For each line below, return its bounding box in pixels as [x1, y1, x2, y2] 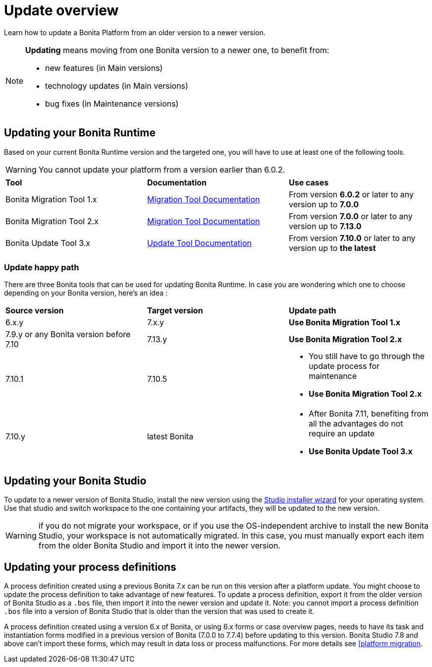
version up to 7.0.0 [288, 199, 359, 209]
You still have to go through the [308, 351, 425, 362]
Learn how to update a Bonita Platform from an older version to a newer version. [4, 28, 266, 37]
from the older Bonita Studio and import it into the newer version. [38, 541, 280, 551]
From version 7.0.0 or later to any [288, 211, 413, 221]
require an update [308, 428, 375, 439]
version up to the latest [288, 243, 376, 253]
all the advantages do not [308, 419, 403, 429]
